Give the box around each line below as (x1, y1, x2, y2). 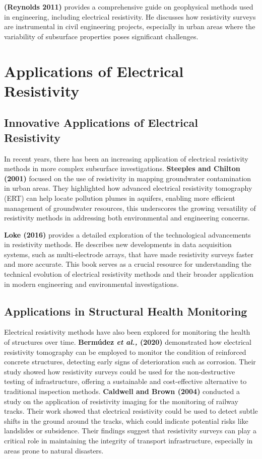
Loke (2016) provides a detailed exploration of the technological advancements (4, 229, 251, 240)
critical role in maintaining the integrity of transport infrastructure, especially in (4, 435, 253, 445)
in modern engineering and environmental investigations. (4, 278, 179, 289)
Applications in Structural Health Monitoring (4, 303, 247, 319)
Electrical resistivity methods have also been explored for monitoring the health (4, 327, 250, 337)
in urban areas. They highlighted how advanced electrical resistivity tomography (4, 183, 252, 193)
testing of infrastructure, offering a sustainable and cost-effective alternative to (4, 376, 247, 387)
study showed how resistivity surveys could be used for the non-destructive (4, 366, 235, 376)
